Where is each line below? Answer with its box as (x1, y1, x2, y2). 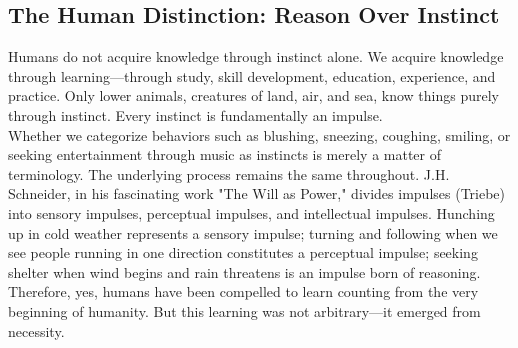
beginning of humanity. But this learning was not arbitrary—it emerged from (8, 300, 481, 321)
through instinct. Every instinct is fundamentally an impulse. (8, 104, 383, 125)
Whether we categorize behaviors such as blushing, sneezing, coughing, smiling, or (8, 124, 511, 145)
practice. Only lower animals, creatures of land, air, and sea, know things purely (8, 85, 499, 106)
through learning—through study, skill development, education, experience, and (8, 65, 496, 86)
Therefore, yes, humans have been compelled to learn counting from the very (8, 281, 479, 302)
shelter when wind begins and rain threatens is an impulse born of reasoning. (8, 261, 481, 282)
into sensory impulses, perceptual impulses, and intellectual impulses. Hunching (8, 202, 495, 223)
